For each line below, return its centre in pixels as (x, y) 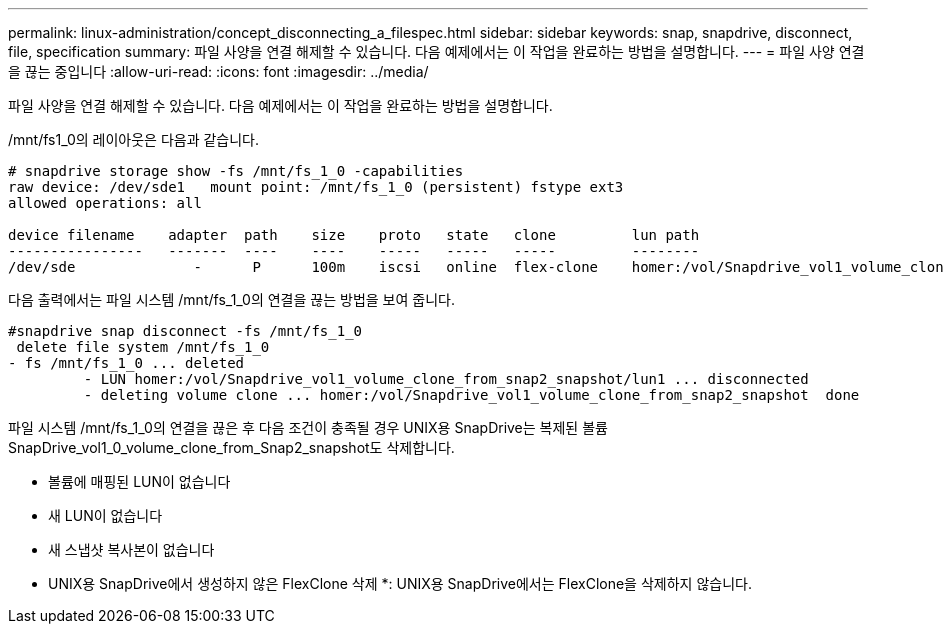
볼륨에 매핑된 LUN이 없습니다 (139, 481)
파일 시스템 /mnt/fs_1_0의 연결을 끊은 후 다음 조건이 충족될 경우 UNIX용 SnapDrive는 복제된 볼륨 (308, 427)
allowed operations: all (105, 203)
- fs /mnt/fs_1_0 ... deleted (126, 363)
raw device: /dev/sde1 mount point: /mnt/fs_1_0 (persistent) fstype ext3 (316, 187)
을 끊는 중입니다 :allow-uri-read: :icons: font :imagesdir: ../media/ (218, 71)
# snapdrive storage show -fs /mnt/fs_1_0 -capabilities (236, 171)
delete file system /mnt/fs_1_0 (143, 347)
